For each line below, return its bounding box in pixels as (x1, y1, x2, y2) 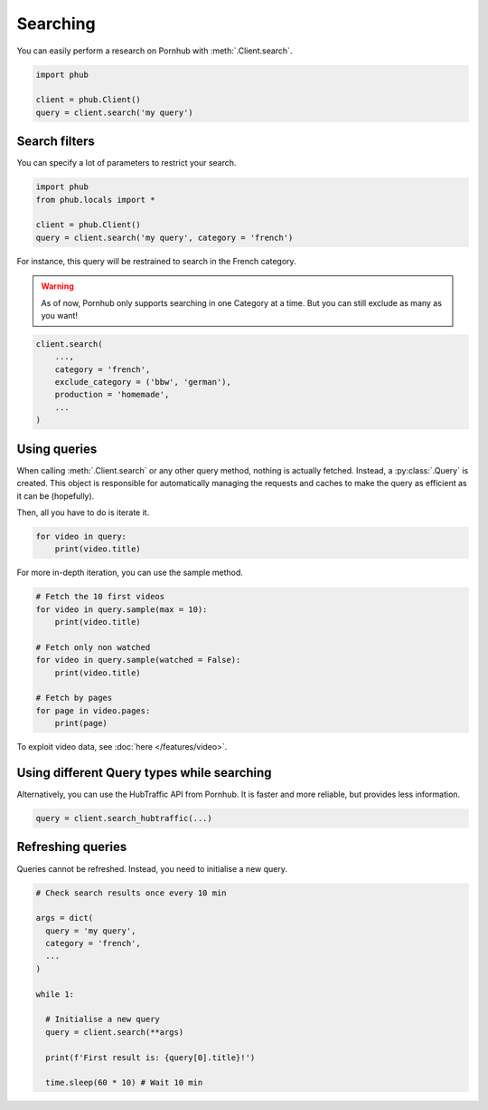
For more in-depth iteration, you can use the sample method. (16, 567, 244, 579)
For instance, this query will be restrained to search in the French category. (16, 255, 297, 266)
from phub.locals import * (35, 195, 155, 205)
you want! (41, 310, 79, 321)
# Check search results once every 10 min (35, 887, 227, 898)
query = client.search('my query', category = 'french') (35, 232, 294, 243)
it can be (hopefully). (16, 490, 95, 502)
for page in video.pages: (35, 705, 151, 715)
